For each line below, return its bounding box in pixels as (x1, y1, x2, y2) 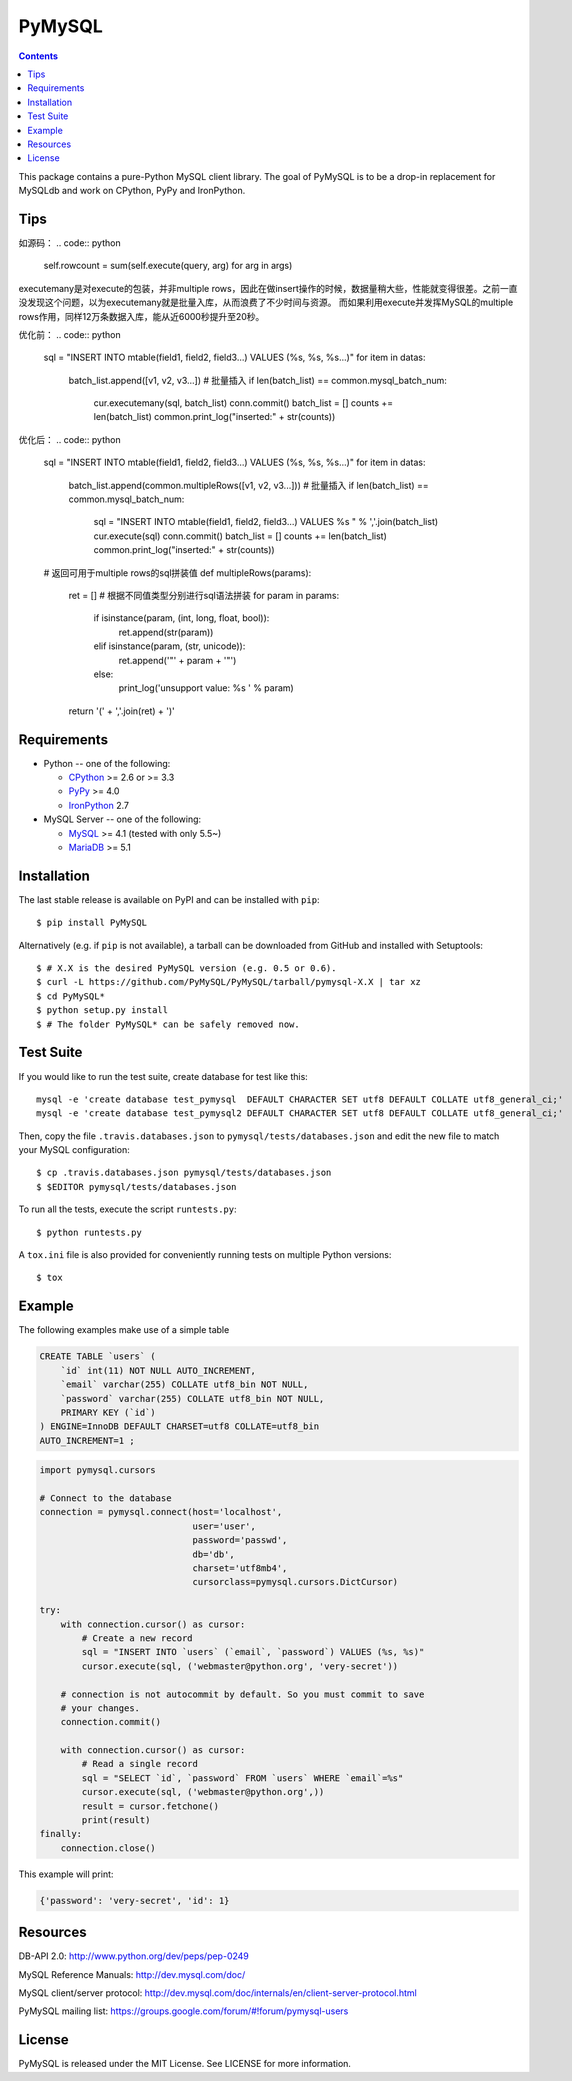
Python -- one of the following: (43, 757, 171, 769)
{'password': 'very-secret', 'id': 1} (39, 1895, 230, 1906)
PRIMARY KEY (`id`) (60, 1406, 157, 1418)
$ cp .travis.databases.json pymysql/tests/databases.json (36, 1167, 332, 1179)
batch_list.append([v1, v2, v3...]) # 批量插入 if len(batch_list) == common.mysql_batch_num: (68, 374, 447, 386)
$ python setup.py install (36, 1005, 169, 1016)
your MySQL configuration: (18, 1144, 130, 1156)
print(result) (81, 1815, 151, 1826)
